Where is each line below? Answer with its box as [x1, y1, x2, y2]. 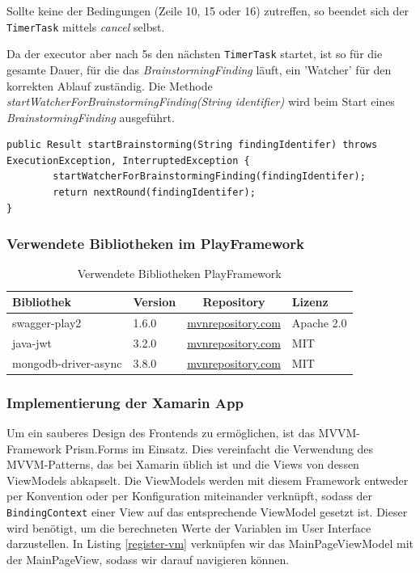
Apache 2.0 [291, 314, 347, 331]
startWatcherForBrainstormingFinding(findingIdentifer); [53, 171, 366, 183]
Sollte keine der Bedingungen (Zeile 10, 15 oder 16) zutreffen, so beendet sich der [6, 2, 409, 19]
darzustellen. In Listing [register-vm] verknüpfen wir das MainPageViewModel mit [6, 535, 414, 552]
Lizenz [291, 293, 329, 310]
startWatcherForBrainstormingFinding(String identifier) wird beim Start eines [6, 93, 395, 110]
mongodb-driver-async [12, 354, 122, 371]
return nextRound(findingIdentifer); [53, 187, 256, 199]
